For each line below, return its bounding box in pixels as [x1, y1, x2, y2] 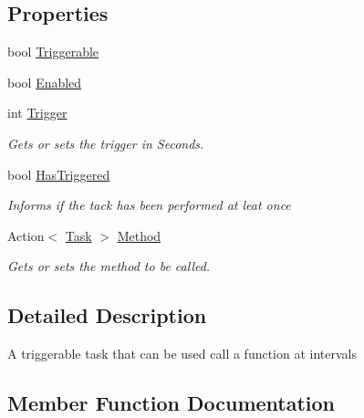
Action [7, 225, 45, 245]
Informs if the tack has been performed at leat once [7, 195, 291, 214]
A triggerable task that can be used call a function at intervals [7, 344, 358, 363]
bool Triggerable [7, 42, 99, 61]
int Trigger [7, 103, 68, 122]
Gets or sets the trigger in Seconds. [7, 133, 204, 152]
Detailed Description [7, 301, 207, 329]
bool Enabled [7, 72, 82, 91]
